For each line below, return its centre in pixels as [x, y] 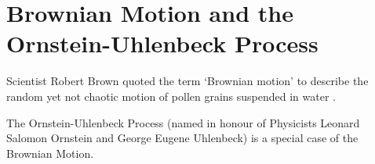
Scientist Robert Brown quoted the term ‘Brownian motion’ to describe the [187, 81]
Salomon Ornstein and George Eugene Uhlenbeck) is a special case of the [182, 138]
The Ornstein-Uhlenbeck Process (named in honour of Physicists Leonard [183, 122]
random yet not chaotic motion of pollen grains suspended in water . [171, 96]
